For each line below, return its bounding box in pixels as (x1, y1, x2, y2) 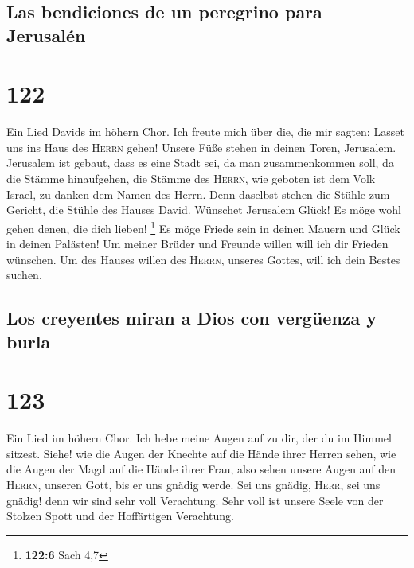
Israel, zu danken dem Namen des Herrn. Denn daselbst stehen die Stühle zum (6, 185, 390, 202)
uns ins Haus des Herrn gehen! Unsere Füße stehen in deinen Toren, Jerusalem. (6, 138, 396, 155)
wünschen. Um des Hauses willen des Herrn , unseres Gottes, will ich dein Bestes (6, 251, 400, 267)
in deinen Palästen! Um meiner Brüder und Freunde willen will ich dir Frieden (6, 235, 389, 252)
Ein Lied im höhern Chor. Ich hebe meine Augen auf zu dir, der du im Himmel (6, 430, 392, 446)
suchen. (6, 266, 42, 283)
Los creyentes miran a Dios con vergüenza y (6, 305, 377, 330)
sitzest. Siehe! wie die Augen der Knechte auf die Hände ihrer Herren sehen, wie (6, 445, 396, 461)
